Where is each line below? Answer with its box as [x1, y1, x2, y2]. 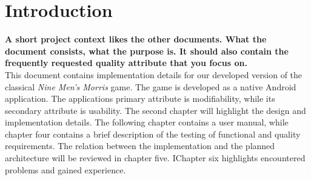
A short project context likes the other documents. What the [5, 33, 267, 45]
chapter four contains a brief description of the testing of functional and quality [5, 127, 301, 140]
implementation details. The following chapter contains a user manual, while [5, 116, 289, 128]
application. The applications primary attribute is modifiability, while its [5, 92, 275, 105]
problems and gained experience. [5, 163, 126, 176]
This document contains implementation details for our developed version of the [5, 68, 303, 81]
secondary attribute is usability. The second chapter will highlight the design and [5, 104, 306, 116]
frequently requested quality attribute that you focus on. [5, 56, 247, 69]
